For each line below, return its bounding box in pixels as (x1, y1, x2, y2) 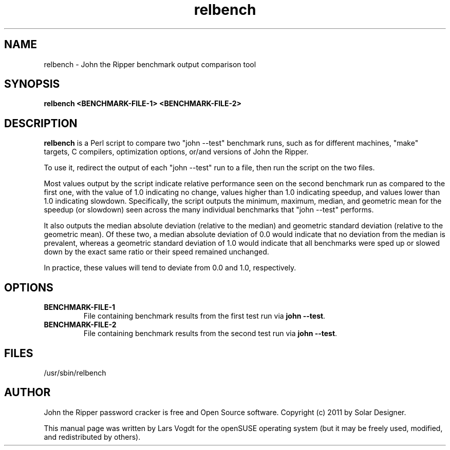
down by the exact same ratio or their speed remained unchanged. (44, 247, 269, 257)
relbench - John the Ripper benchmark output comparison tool (44, 60, 256, 69)
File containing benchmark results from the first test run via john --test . (83, 311, 326, 321)
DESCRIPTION (4, 116, 78, 130)
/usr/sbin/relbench (44, 368, 106, 377)
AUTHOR (4, 386, 51, 399)
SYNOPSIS (4, 77, 60, 91)
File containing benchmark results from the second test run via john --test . (83, 329, 338, 338)
